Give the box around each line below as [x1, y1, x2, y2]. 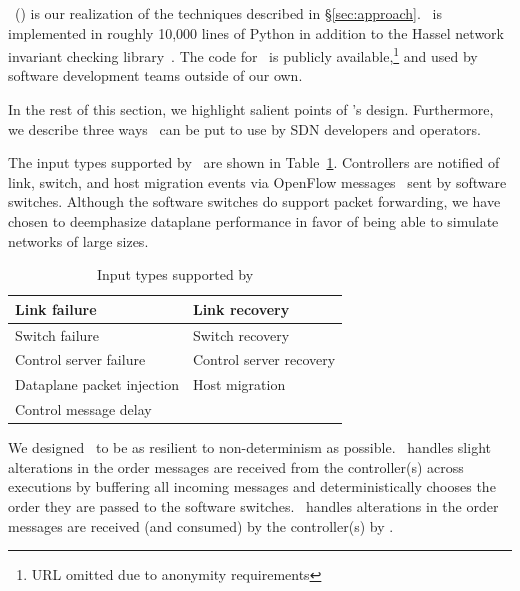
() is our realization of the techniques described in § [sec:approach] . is [14, 3, 442, 23]
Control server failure [15, 349, 146, 370]
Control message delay [15, 399, 152, 420]
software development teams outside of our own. [8, 65, 303, 86]
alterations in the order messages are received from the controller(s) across [8, 456, 464, 477]
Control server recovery [192, 349, 336, 370]
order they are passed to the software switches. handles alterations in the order [8, 496, 499, 517]
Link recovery [192, 298, 290, 319]
